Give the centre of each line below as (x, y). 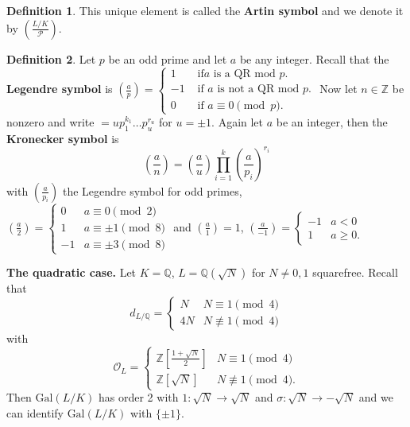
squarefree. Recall (355, 272)
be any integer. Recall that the (314, 58)
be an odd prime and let (168, 58)
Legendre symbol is (60, 89)
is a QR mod (244, 74)
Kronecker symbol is (63, 138)
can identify (35, 412)
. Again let (238, 121)
